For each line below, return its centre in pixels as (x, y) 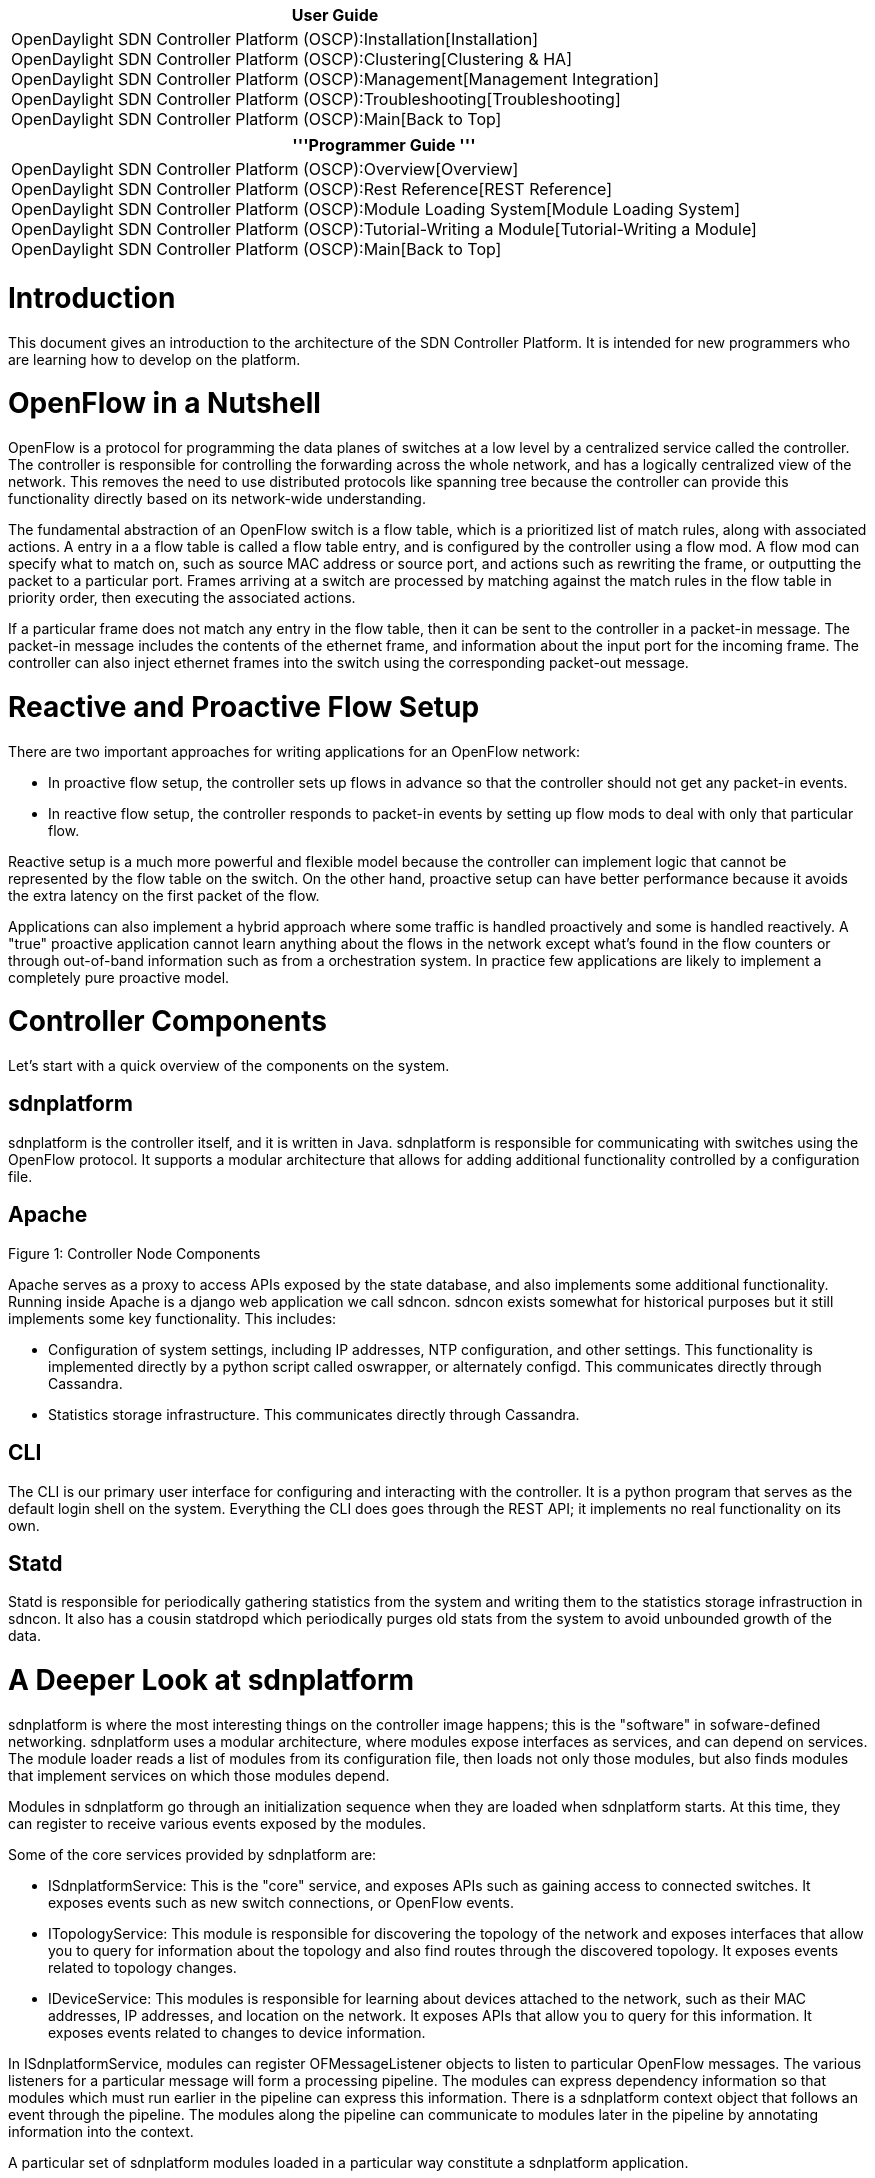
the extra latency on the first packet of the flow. (164, 895)
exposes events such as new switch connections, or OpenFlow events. (281, 1902)
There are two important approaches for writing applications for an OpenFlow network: (294, 751)
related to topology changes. (142, 1967)
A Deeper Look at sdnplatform (211, 1680)
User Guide (335, 15)
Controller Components (167, 1021)
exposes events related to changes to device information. (237, 2032)
